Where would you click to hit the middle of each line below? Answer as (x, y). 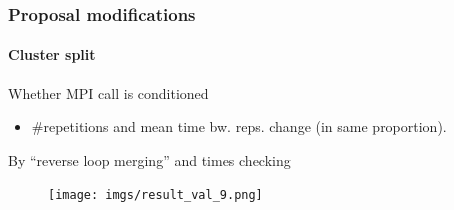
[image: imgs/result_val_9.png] (155, 195)
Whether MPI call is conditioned (108, 92)
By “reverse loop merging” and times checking (149, 159)
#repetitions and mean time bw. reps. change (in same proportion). (239, 126)
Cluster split (52, 54)
